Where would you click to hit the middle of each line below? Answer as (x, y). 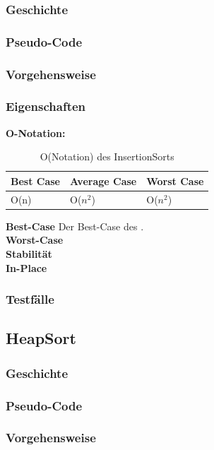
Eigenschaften (46, 106)
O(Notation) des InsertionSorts (107, 156)
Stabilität (29, 254)
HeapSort (41, 338)
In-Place (26, 267)
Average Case (103, 180)
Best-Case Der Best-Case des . (75, 226)
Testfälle (30, 299)
